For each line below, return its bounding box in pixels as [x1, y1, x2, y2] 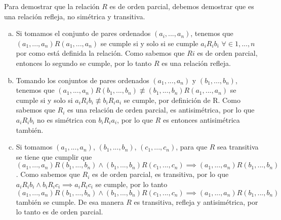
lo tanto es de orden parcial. [16, 206, 103, 217]
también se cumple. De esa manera [16, 196, 124, 207]
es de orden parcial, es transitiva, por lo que [92, 169, 229, 179]
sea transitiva [217, 141, 259, 152]
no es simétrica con [37, 114, 96, 125]
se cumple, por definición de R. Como [124, 94, 240, 105]
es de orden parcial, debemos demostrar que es [109, 1, 254, 11]
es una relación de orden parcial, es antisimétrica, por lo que [67, 104, 255, 115]
